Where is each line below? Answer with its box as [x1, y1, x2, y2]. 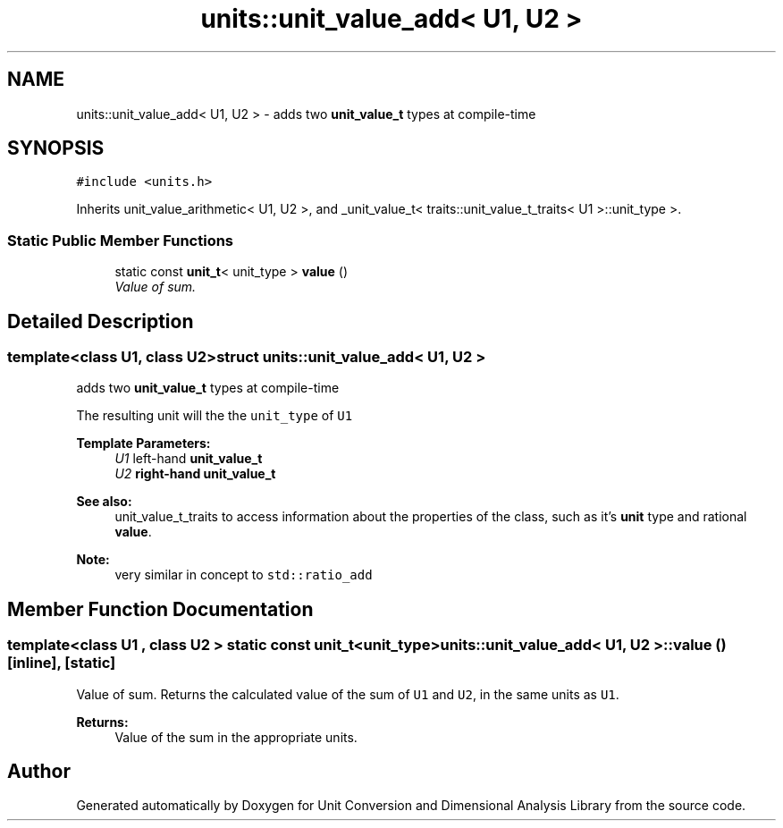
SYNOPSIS [7, 137, 105, 160]
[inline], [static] [7, 654, 116, 672]
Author [7, 760, 71, 783]
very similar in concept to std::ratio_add [114, 567, 373, 583]
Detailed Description [7, 309, 194, 333]
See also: [76, 494, 132, 510]
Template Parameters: [76, 435, 211, 452]
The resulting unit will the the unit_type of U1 [76, 408, 353, 424]
